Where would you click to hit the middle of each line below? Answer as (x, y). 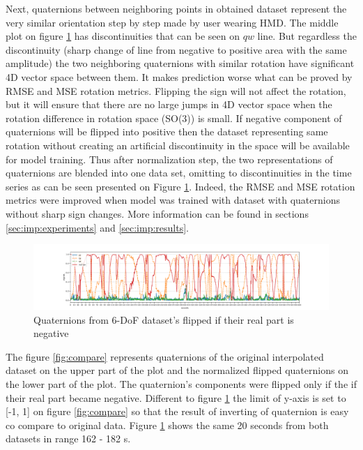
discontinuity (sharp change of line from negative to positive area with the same (176, 49)
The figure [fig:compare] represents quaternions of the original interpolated (165, 356)
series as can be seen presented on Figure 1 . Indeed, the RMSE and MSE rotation (180, 186)
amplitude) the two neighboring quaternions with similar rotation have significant (180, 63)
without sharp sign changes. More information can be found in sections (157, 213)
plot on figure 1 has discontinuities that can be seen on (123, 36)
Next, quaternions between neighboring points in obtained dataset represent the (176, 8)
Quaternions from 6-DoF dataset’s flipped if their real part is (164, 319)
